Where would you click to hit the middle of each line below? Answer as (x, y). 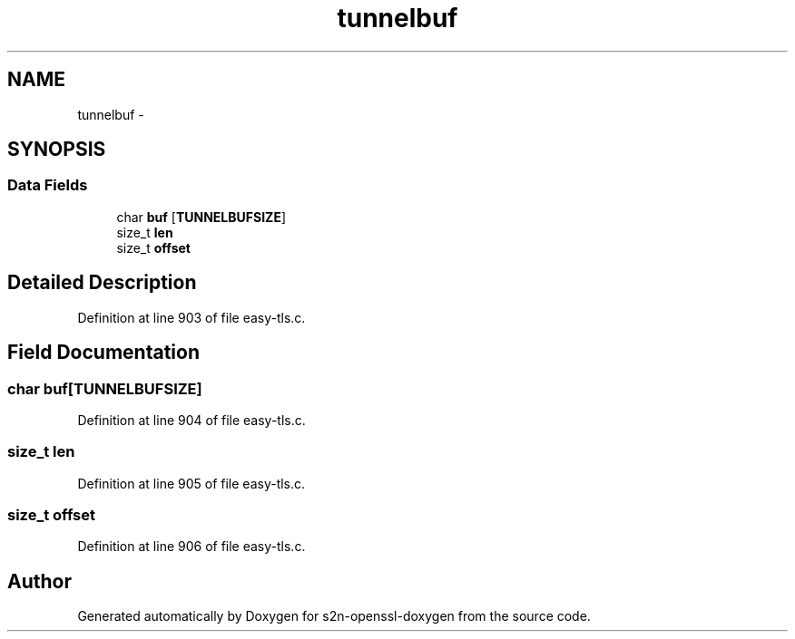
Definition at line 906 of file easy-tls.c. (191, 547)
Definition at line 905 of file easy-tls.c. (191, 483)
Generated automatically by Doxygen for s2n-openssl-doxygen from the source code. (334, 616)
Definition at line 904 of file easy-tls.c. (191, 420)
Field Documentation (103, 353)
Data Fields (48, 185)
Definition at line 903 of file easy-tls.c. (191, 317)
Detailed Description (102, 283)
